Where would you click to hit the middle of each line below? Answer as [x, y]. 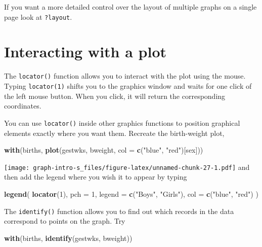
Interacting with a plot [85, 51]
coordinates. [23, 106]
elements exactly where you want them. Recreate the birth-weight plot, [114, 133]
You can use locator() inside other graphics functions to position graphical [122, 122]
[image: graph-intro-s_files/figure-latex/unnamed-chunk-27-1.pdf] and [127, 167]
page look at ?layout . [38, 16]
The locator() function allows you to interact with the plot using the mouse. [125, 76]
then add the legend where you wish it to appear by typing [96, 177]
